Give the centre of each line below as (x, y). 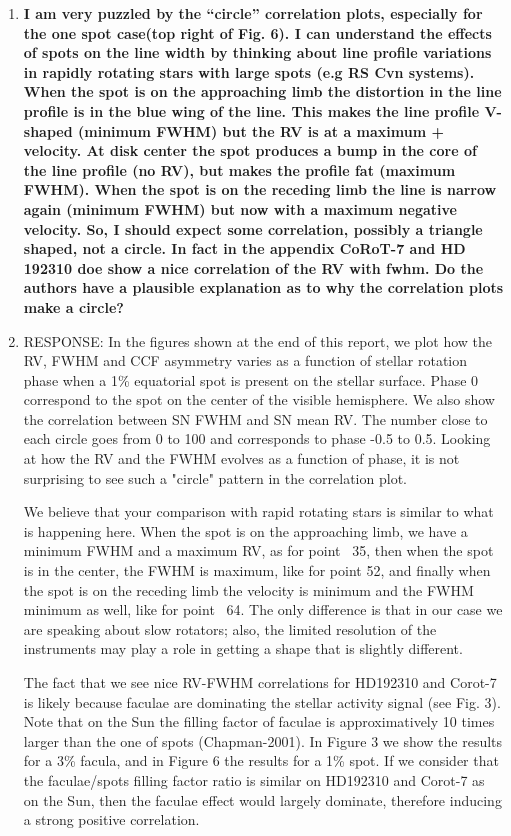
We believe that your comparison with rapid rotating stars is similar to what (258, 511)
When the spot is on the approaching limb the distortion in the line (262, 91)
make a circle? (73, 306)
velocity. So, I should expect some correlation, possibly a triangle (253, 228)
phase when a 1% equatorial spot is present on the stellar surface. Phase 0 (251, 379)
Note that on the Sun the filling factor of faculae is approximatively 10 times (259, 721)
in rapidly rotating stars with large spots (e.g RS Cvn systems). (249, 71)
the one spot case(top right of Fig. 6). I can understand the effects (257, 32)
